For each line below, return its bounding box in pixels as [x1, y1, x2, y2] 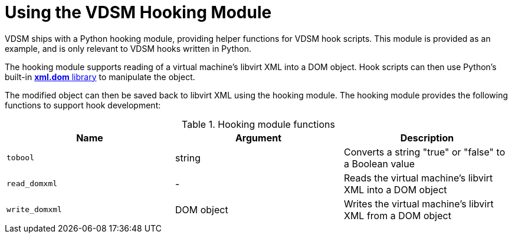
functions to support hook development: [5, 100, 161, 110]
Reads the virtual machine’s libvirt [343, 171, 493, 184]
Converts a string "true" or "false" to [343, 146, 506, 158]
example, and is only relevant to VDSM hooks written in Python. [5, 43, 251, 54]
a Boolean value [343, 157, 415, 170]
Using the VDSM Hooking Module [5, 2, 272, 22]
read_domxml [6, 179, 58, 189]
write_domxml [6, 205, 62, 214]
